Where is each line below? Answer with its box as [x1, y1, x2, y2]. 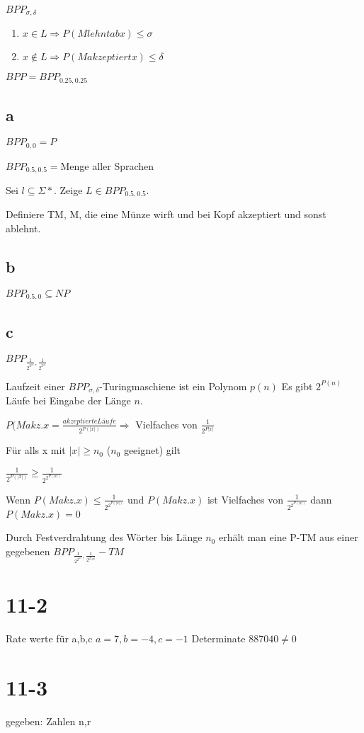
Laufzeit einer [6, 378, 65, 393]
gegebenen [6, 543, 50, 558]
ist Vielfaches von [207, 491, 284, 506]
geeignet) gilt [123, 443, 181, 458]
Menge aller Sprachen [60, 158, 154, 173]
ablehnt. [6, 221, 41, 236]
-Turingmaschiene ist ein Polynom [99, 378, 247, 393]
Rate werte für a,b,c [6, 630, 93, 645]
